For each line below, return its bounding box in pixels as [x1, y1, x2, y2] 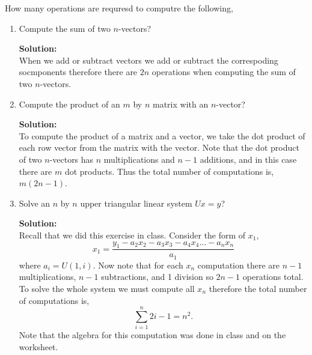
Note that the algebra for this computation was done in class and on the [19, 329, 286, 341]
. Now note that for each [93, 258, 183, 271]
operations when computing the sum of [151, 65, 296, 78]
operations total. [242, 270, 304, 283]
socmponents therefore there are [19, 65, 138, 78]
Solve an [19, 196, 50, 209]
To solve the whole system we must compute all [19, 282, 195, 294]
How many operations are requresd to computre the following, [5, 2, 233, 14]
